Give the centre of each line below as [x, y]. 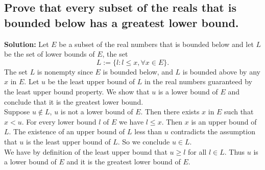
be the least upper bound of [91, 81]
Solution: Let [27, 44]
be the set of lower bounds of [50, 54]
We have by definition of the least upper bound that [86, 151]
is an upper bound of [224, 121]
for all [197, 151]
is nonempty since [65, 71]
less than [148, 131]
